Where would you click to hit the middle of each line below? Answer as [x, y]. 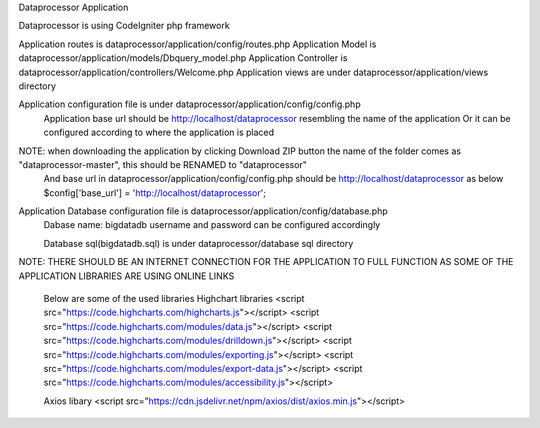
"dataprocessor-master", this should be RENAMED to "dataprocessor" [162, 164]
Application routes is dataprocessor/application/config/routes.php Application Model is [197, 44]
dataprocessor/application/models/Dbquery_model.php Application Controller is [183, 58]
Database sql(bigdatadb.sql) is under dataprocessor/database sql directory [198, 243]
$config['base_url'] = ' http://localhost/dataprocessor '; [155, 192]
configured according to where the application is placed [159, 132]
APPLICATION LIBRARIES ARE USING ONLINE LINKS [126, 276]
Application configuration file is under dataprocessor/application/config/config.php [189, 104]
